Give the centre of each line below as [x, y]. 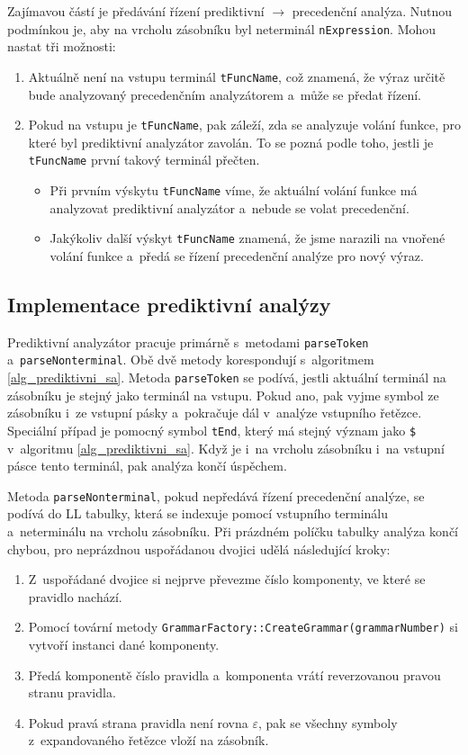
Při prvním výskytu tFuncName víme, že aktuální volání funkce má [234, 190]
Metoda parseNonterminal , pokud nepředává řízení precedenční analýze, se [216, 495]
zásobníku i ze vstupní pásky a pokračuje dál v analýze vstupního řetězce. [215, 413]
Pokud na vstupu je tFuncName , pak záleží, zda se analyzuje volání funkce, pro [244, 125]
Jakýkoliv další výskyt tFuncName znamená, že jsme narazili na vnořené [247, 238]
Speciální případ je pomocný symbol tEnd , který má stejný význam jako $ [212, 430]
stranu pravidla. [72, 692]
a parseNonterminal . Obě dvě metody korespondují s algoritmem [191, 360]
